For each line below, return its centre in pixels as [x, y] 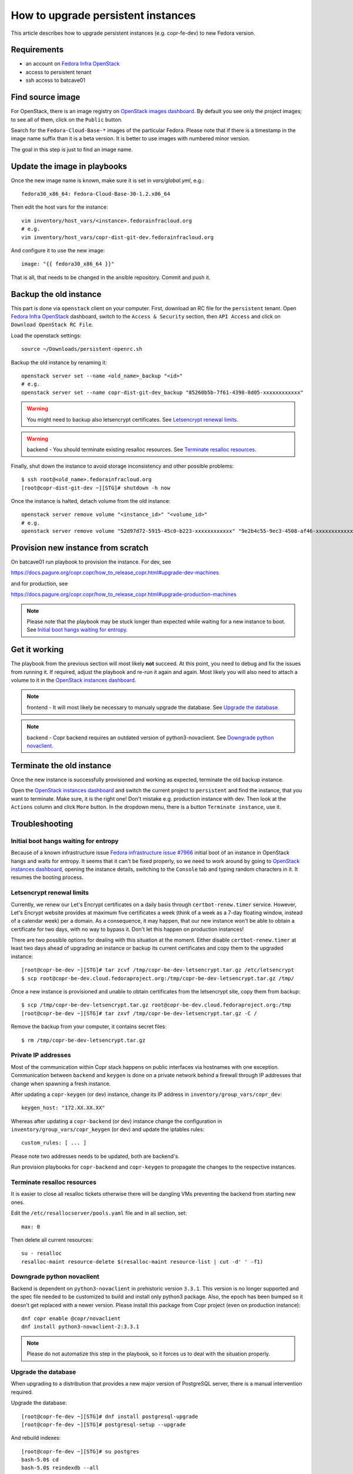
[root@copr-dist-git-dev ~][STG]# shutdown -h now [96, 488]
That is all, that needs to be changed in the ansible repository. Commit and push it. [111, 277]
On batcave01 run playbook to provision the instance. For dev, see [91, 562]
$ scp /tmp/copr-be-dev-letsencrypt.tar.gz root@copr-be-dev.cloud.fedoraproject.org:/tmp [156, 1005]
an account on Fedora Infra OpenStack [73, 64]
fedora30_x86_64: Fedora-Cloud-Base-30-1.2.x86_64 [96, 194]
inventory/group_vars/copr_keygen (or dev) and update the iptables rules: [108, 1130]
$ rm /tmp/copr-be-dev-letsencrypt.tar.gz [84, 1040]
